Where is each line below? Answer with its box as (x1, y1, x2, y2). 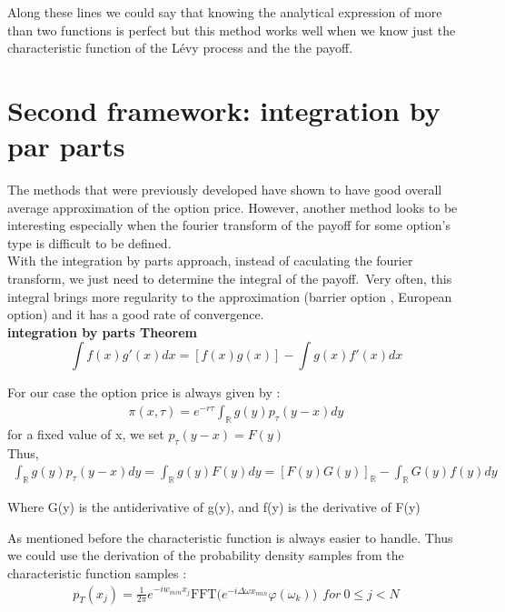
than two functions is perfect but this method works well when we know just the (7, 20, 456, 39)
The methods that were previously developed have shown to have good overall (7, 180, 442, 199)
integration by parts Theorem (7, 322, 197, 341)
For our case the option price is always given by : (7, 383, 281, 402)
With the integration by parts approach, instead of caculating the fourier (7, 251, 413, 270)
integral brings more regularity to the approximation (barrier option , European (7, 286, 452, 306)
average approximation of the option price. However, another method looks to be (7, 197, 458, 216)
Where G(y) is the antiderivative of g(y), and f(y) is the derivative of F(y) (7, 497, 421, 517)
